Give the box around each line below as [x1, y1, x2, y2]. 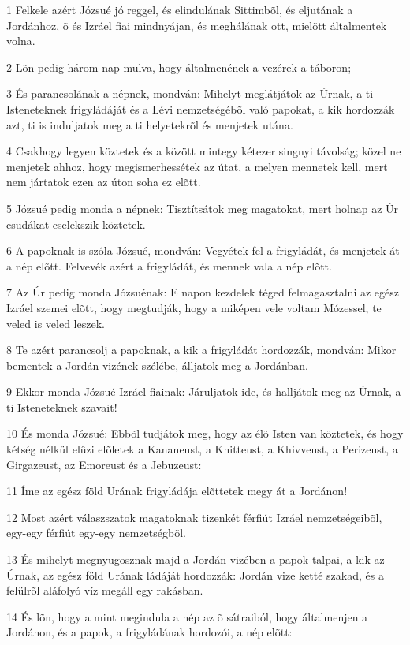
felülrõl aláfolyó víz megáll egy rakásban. [6, 582, 203, 598]
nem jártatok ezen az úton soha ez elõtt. [6, 173, 201, 190]
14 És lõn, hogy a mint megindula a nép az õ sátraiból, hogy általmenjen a [6, 608, 368, 624]
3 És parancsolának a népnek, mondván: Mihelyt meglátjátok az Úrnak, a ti [6, 85, 374, 102]
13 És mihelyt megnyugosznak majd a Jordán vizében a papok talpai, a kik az [6, 551, 385, 568]
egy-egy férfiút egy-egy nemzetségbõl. [6, 524, 186, 541]
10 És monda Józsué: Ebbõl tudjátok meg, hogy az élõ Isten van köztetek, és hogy [6, 425, 404, 442]
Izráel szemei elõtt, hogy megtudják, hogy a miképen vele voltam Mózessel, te [6, 299, 382, 315]
